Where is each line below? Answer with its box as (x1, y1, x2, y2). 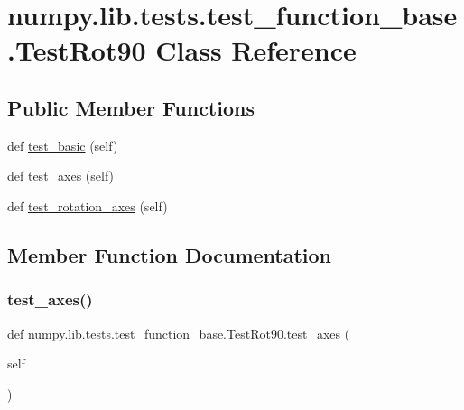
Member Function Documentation (7, 240, 332, 268)
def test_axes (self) (7, 166, 115, 185)
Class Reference (155, 32, 357, 69)
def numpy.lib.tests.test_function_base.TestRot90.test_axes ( (7, 323, 350, 342)
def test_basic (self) (7, 135, 118, 154)
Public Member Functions (7, 93, 255, 121)
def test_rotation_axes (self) (7, 196, 168, 215)
